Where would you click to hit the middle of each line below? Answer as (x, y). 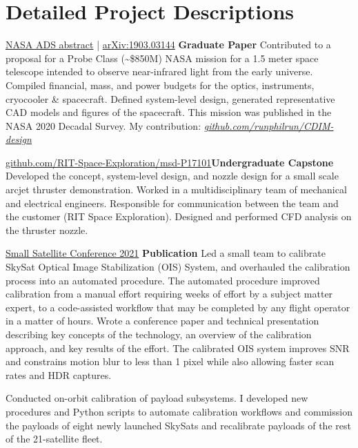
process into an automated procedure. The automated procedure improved (163, 280)
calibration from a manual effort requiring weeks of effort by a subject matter (169, 294)
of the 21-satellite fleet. (54, 439)
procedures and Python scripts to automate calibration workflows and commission (179, 411)
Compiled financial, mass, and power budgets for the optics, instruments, (160, 85)
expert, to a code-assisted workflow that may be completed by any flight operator (178, 307)
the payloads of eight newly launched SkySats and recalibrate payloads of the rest (178, 425)
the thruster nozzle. (47, 230)
